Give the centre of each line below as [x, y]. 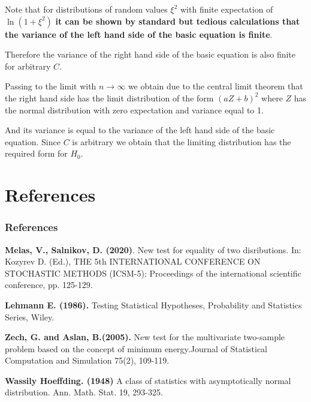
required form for [36, 153]
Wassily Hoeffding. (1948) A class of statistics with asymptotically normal [148, 380]
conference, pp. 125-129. [49, 285]
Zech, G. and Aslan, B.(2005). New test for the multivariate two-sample [145, 337]
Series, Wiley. [30, 316]
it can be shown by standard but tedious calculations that [178, 21]
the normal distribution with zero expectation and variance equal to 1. [134, 109]
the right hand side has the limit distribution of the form [109, 97]
